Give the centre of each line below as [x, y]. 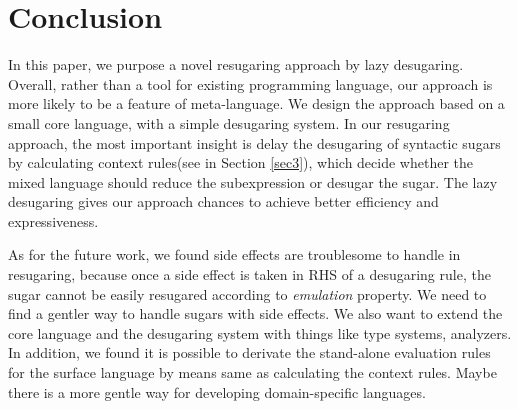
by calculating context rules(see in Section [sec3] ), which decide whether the [241, 162]
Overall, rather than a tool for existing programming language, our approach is [250, 83]
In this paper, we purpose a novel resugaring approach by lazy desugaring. [236, 64]
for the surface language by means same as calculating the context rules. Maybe [252, 372]
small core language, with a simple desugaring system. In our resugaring [229, 122]
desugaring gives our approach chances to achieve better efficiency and [223, 201]
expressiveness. [53, 220]
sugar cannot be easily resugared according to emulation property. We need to [247, 293]
